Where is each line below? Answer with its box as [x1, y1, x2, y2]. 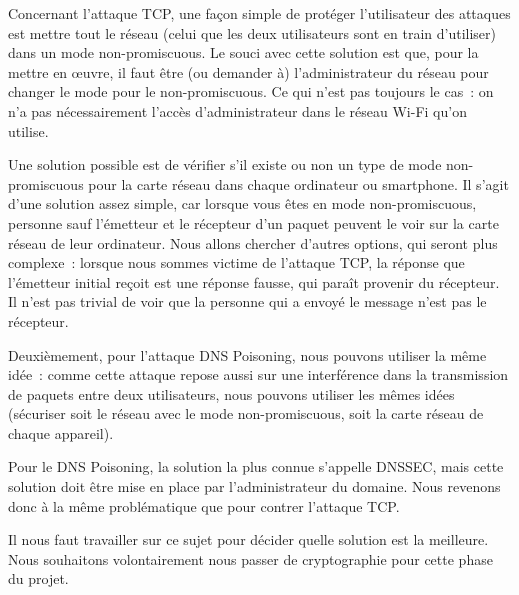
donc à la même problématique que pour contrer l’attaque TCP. [8, 495, 400, 516]
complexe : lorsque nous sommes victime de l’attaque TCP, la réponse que [8, 252, 465, 273]
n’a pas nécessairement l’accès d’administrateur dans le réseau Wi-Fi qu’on [8, 100, 467, 121]
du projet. [8, 568, 69, 589]
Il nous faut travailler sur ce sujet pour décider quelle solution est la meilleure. [8, 529, 489, 550]
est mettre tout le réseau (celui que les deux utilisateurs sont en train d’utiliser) [8, 22, 496, 43]
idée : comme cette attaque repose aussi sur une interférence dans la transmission [8, 364, 509, 385]
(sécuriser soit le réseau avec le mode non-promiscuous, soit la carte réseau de [8, 403, 484, 424]
